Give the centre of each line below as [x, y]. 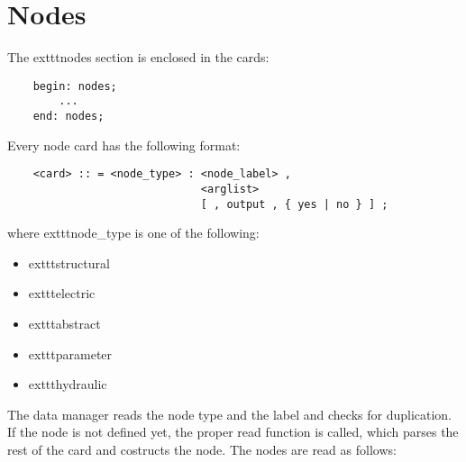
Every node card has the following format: [124, 145]
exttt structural [69, 263]
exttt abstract [64, 324]
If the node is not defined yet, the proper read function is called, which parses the [233, 432]
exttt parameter [70, 353]
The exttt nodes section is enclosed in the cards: [138, 57]
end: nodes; [69, 117]
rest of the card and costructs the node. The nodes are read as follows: [202, 449]
